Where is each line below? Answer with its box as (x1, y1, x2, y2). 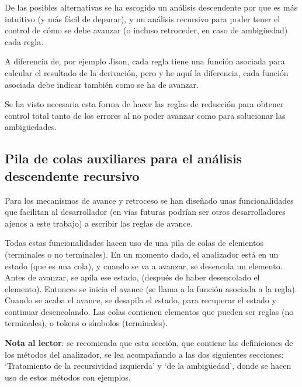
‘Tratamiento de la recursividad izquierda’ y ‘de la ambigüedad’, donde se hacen (5, 359, 291, 372)
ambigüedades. (5, 121, 57, 133)
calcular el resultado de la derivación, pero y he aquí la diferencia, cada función (5, 66, 289, 78)
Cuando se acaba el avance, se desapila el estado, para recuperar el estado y (5, 294, 276, 306)
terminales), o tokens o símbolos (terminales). (5, 317, 168, 329)
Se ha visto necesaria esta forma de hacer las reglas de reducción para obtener (5, 98, 284, 110)
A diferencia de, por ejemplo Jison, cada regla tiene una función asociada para (5, 55, 285, 67)
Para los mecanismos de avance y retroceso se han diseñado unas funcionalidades (5, 194, 294, 206)
